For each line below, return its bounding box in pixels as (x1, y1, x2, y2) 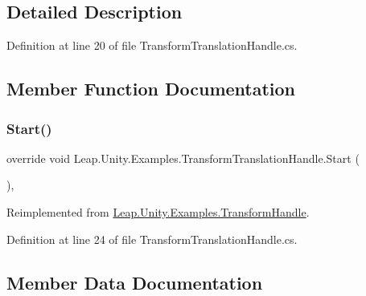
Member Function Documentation (6, 76, 296, 101)
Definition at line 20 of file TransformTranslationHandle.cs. (6, 37, 298, 54)
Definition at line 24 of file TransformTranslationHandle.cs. (6, 230, 298, 247)
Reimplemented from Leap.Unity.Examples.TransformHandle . (6, 203, 310, 220)
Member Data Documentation (6, 270, 263, 294)
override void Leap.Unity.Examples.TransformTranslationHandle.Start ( (6, 149, 360, 166)
